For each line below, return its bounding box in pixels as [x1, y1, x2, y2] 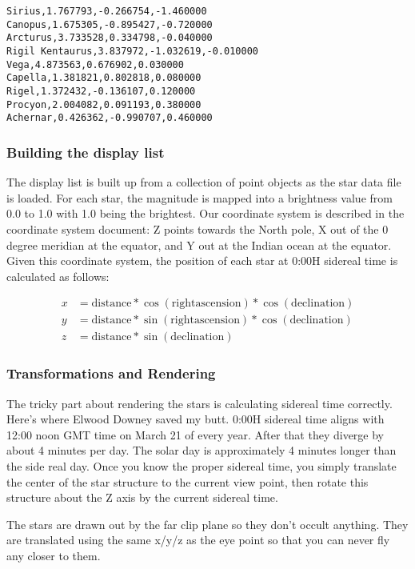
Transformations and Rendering [6, 363, 216, 383]
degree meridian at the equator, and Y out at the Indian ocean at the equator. [6, 236, 392, 253]
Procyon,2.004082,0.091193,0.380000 [6, 98, 202, 110]
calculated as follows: [6, 267, 110, 284]
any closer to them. [6, 547, 101, 563]
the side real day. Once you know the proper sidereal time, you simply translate [6, 457, 397, 474]
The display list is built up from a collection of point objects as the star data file [6, 174, 401, 190]
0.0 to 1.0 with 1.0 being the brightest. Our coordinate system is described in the [6, 205, 405, 222]
